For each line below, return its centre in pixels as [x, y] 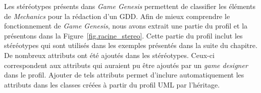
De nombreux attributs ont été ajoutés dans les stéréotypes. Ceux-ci [109, 55]
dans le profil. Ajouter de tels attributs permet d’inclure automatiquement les [124, 75]
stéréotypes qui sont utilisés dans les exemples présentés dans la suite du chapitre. [131, 45]
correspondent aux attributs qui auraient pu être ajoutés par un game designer [126, 65]
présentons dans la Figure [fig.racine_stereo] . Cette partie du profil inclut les [123, 35]
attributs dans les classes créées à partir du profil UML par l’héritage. [112, 84]
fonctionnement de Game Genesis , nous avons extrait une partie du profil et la [126, 26]
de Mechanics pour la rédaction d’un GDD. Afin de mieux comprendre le [117, 16]
